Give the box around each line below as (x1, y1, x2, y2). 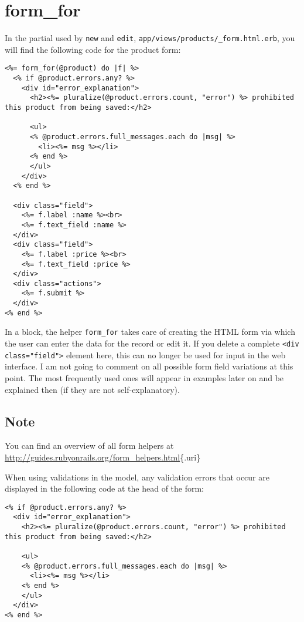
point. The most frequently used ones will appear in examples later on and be (5, 372, 284, 384)
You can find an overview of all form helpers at (5, 439, 174, 452)
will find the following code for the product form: (5, 43, 181, 55)
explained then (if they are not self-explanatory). (5, 383, 180, 395)
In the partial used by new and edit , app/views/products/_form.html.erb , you (5, 32, 295, 44)
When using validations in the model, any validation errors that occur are (5, 470, 269, 483)
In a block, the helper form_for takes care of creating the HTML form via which (5, 325, 295, 338)
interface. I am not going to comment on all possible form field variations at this (5, 360, 293, 372)
